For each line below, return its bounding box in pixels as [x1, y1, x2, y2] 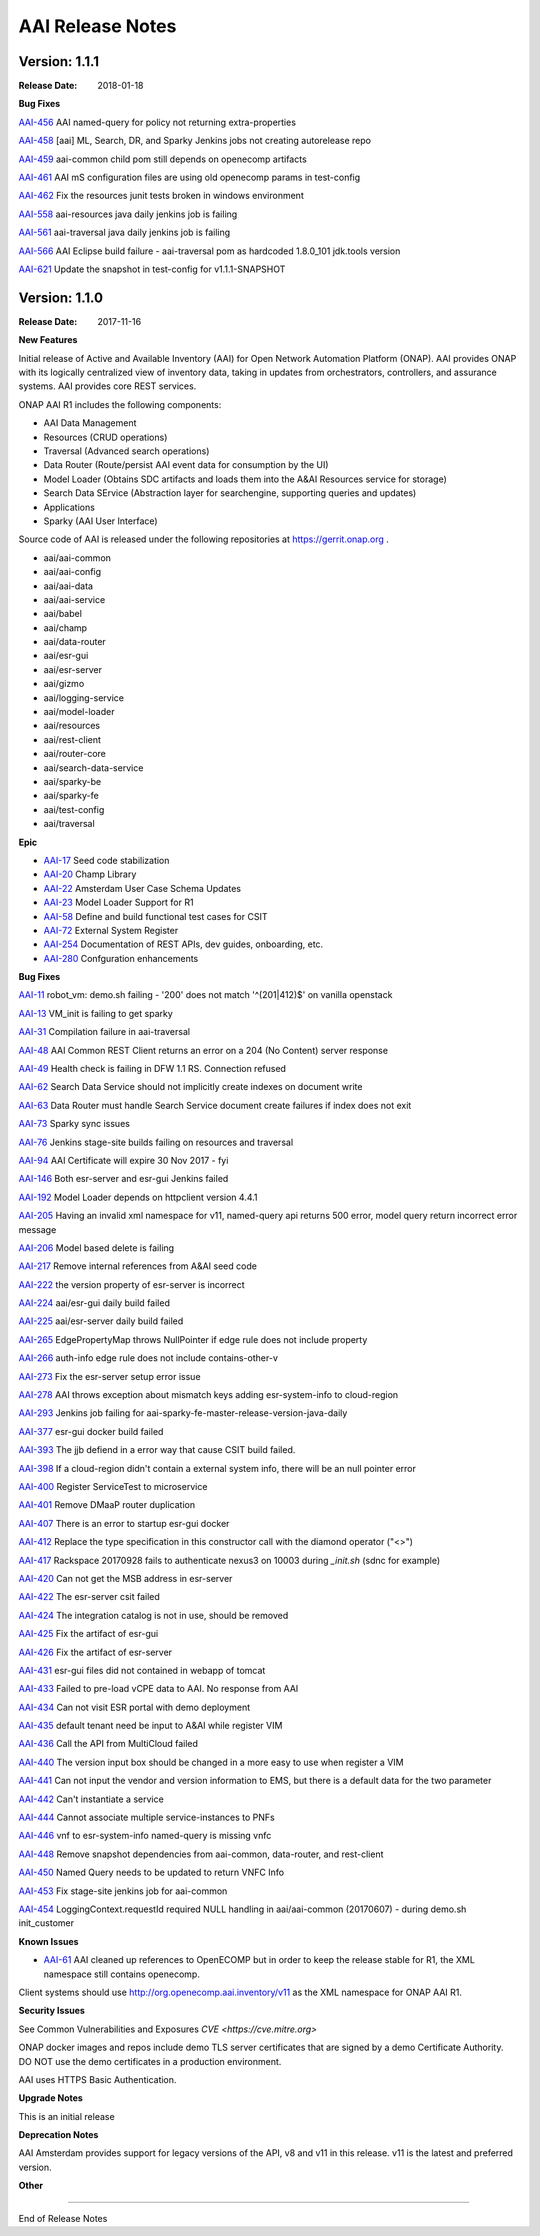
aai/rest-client [43, 733, 102, 745]
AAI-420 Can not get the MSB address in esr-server [18, 1572, 233, 1584]
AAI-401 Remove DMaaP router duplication [18, 1499, 195, 1511]
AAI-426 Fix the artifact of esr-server [18, 1646, 173, 1658]
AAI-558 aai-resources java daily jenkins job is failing [18, 208, 238, 220]
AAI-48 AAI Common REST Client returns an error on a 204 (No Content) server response [18, 1044, 389, 1056]
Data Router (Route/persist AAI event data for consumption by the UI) [43, 459, 329, 471]
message [18, 1223, 57, 1235]
